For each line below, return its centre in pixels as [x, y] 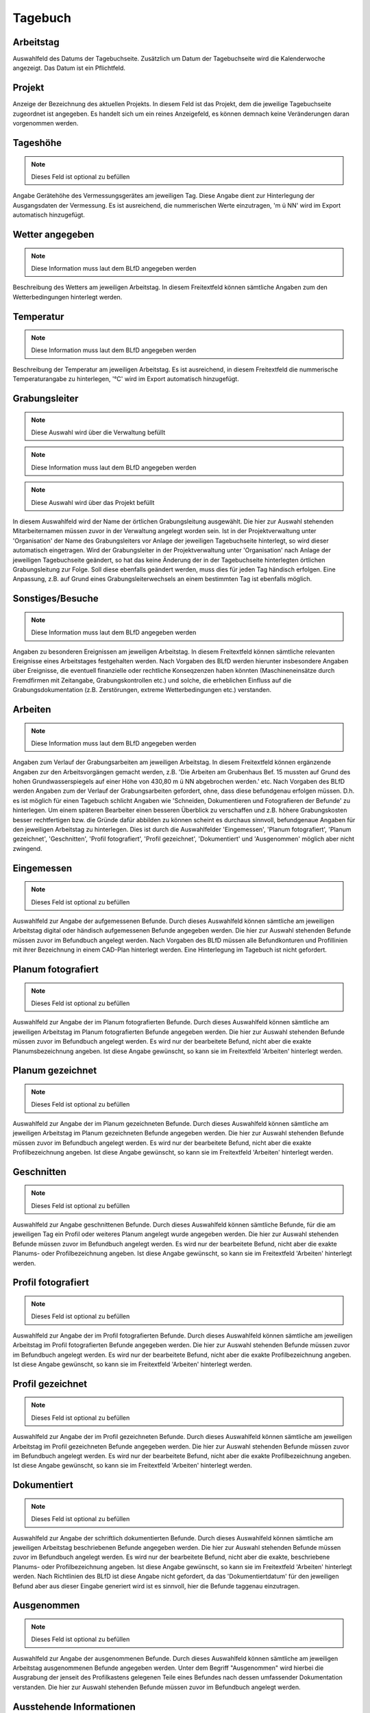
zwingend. [27, 848]
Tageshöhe [37, 143]
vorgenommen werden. [46, 123]
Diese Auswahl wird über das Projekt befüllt [93, 502]
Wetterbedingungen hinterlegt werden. [67, 297]
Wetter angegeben [53, 234]
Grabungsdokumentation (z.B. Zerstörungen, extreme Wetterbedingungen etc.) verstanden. [142, 690]
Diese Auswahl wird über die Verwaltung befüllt [98, 432]
